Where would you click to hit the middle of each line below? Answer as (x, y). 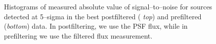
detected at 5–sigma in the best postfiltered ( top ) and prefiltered (103, 16)
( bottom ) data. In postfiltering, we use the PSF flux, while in (96, 26)
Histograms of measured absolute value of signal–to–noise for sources (108, 7)
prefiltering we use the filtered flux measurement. (78, 35)
